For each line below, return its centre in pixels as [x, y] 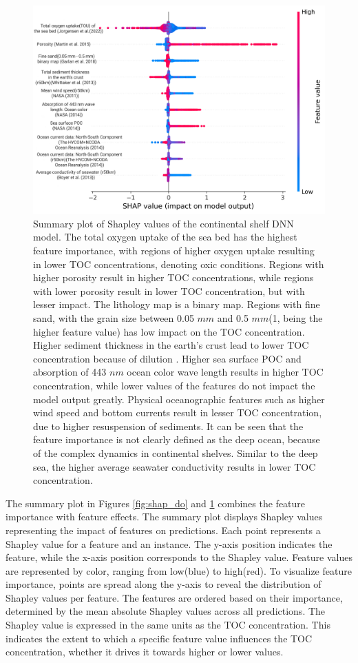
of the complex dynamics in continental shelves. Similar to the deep [176, 452]
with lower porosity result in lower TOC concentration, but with [169, 290]
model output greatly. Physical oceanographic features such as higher [179, 399]
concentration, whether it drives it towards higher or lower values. [145, 652]
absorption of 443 [70, 372]
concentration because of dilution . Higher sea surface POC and [167, 358]
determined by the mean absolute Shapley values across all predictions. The [166, 611]
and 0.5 [233, 318]
